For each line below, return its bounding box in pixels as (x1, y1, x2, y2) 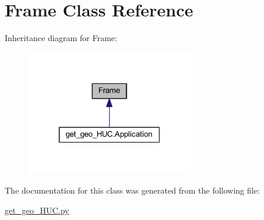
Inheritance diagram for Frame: (5, 32, 117, 44)
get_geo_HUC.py (5, 204, 69, 216)
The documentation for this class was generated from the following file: (5, 184, 260, 196)
